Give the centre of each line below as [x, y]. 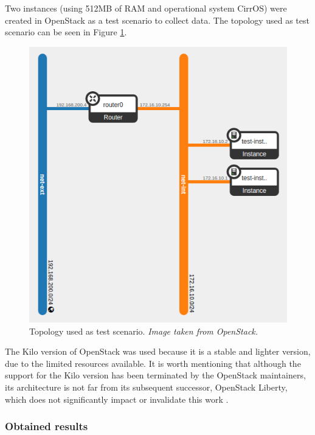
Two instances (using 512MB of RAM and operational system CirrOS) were [146, 8]
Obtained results [47, 426]
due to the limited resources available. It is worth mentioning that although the [153, 363]
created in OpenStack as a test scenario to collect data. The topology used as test [157, 20]
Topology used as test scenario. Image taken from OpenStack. [144, 331]
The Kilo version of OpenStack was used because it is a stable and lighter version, [158, 351]
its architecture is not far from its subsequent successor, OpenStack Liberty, [146, 387]
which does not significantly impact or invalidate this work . [117, 399]
